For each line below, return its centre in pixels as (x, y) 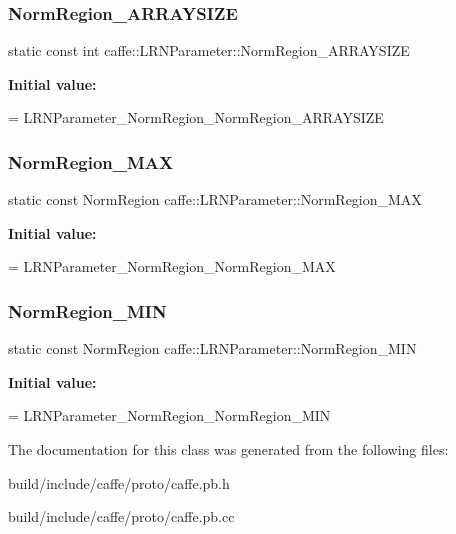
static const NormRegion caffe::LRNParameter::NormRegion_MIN (212, 348)
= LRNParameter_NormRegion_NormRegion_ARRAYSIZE (196, 117)
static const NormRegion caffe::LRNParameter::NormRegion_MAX (215, 199)
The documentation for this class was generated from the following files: (228, 449)
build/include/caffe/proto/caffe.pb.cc (121, 516)
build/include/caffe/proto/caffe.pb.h (119, 482)
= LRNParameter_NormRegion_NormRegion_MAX (172, 266)
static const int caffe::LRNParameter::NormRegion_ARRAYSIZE (209, 50)
